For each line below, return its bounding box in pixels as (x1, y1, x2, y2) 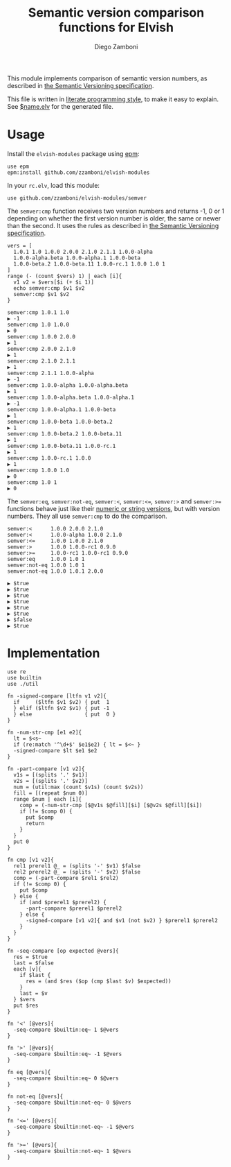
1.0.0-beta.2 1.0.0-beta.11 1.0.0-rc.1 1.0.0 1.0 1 (13, 260, 166, 268)
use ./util (7, 680, 39, 687)
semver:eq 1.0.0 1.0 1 (7, 555, 85, 562)
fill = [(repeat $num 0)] (13, 789, 89, 797)
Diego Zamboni (94, 42, 138, 51)
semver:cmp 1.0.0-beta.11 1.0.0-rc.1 (7, 442, 116, 449)
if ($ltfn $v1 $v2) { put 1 (13, 698, 110, 705)
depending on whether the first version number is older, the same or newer (7, 214, 221, 223)
